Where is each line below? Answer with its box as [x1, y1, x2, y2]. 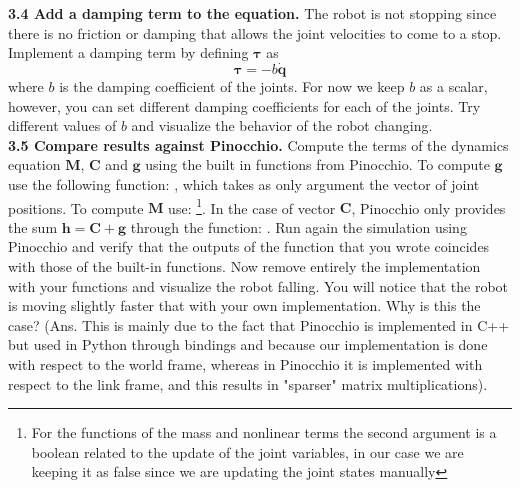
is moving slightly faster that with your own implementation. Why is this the [8, 295, 481, 316]
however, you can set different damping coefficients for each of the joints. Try [8, 95, 481, 116]
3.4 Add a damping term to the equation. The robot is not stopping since [8, 3, 497, 23]
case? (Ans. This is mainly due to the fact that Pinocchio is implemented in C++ [8, 314, 510, 335]
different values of [8, 115, 117, 136]
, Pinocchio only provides [351, 197, 506, 218]
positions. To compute [8, 197, 144, 218]
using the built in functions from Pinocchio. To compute [145, 154, 490, 175]
